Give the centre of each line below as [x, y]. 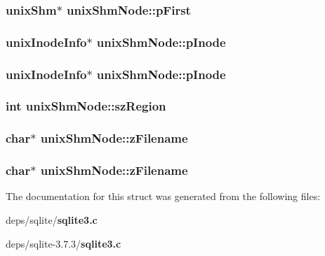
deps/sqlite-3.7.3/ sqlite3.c [64, 243]
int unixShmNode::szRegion [86, 106]
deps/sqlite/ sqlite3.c [52, 220]
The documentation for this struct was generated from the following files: [163, 196]
